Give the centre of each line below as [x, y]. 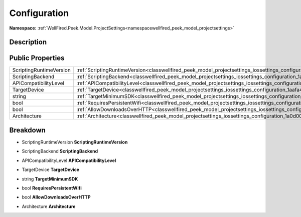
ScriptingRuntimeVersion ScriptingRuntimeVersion [75, 142]
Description [28, 42]
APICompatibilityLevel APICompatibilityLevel [69, 160]
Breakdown [28, 130]
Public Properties [37, 58]
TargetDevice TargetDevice [51, 169]
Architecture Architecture [49, 206]
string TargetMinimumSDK [50, 179]
